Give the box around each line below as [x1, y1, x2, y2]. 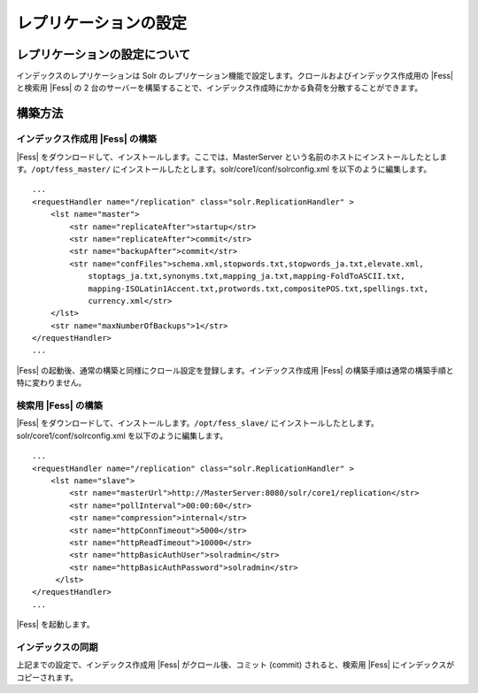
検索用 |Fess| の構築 [16, 399, 104, 412]
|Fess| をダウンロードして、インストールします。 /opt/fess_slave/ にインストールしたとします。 [16, 418, 380, 428]
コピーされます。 [16, 672, 79, 682]
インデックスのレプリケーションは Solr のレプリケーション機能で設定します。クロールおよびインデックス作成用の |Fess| [16, 71, 454, 81]
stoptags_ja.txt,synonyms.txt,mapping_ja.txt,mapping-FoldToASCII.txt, [88, 271, 406, 281]
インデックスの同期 [16, 642, 98, 654]
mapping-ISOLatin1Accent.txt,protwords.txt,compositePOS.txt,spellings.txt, [88, 283, 429, 294]
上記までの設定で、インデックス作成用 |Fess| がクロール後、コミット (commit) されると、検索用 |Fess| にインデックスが [16, 659, 455, 670]
